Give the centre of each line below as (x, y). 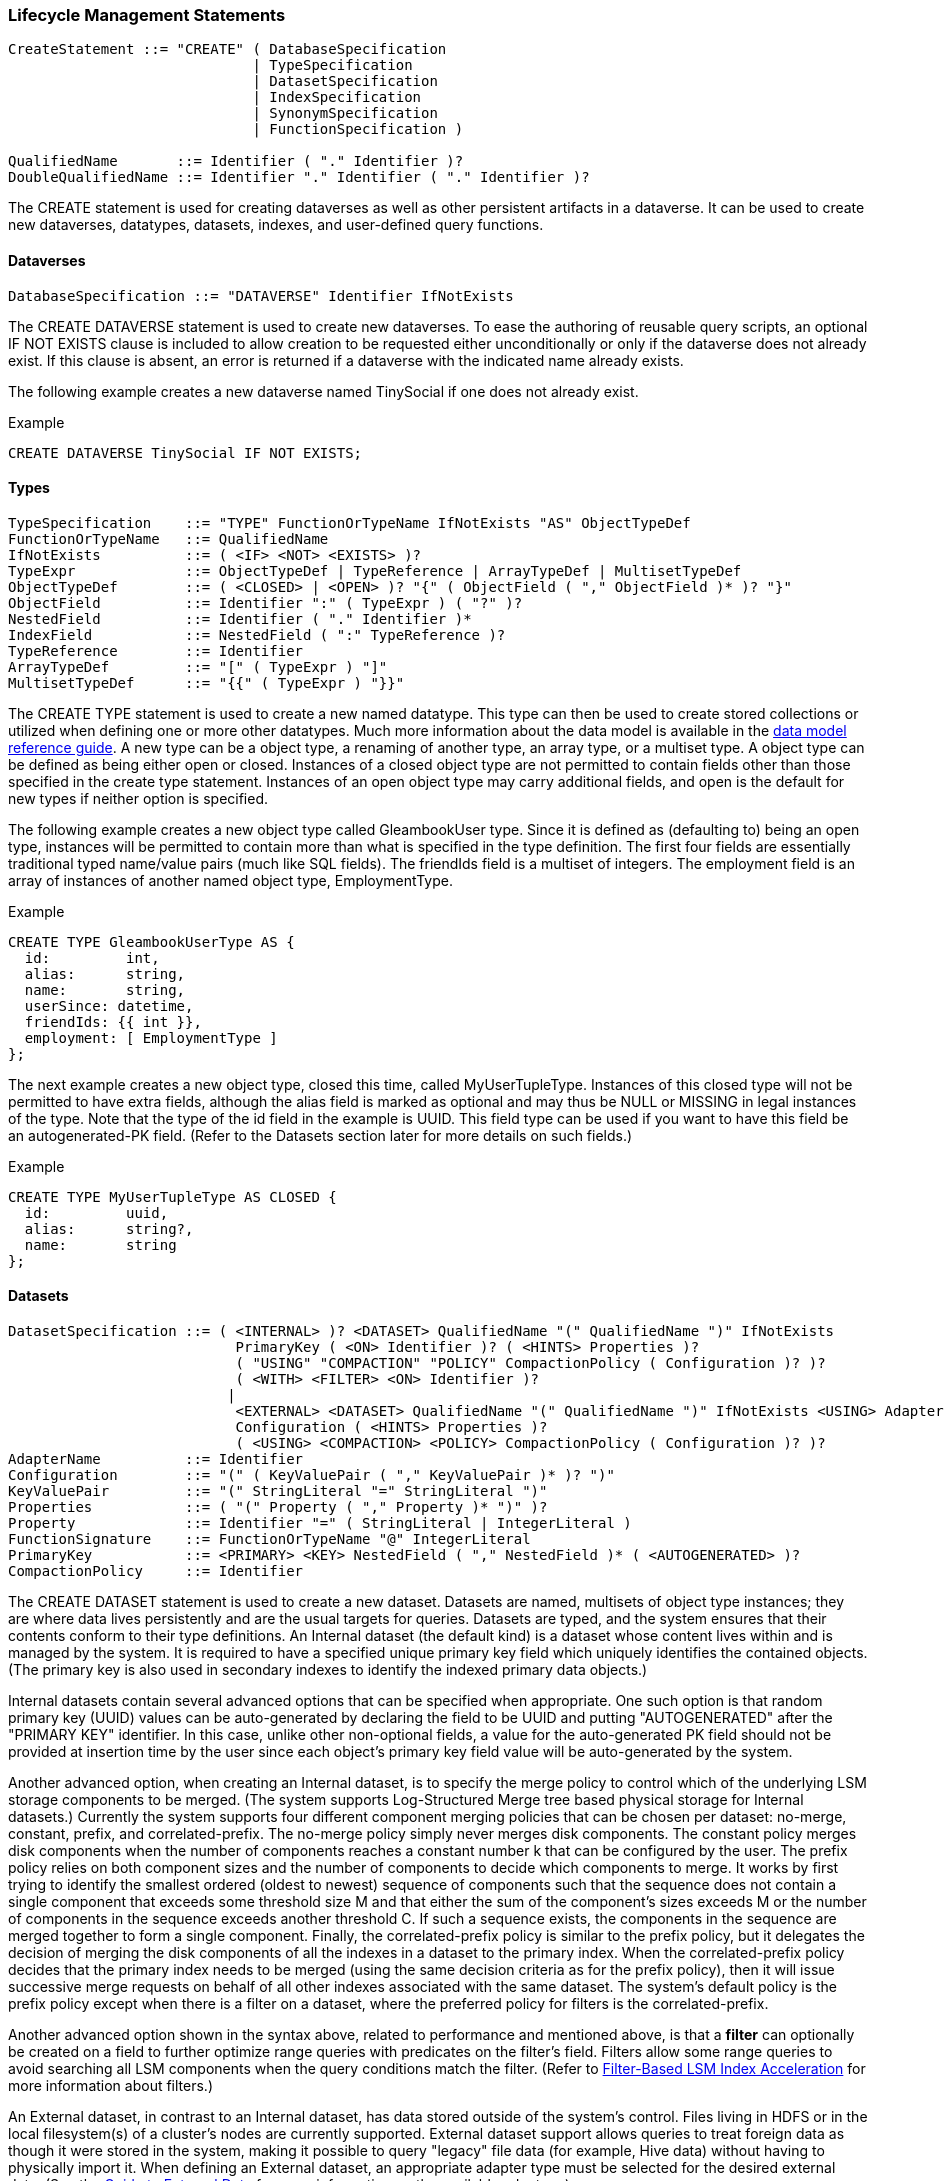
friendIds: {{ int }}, (113, 1021)
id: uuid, (96, 1212)
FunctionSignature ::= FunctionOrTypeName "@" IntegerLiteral (269, 1539)
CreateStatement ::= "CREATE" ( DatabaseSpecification (227, 49)
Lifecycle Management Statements (147, 15)
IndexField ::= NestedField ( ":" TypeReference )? (257, 634)
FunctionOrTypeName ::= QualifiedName (168, 538)
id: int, (92, 957)
